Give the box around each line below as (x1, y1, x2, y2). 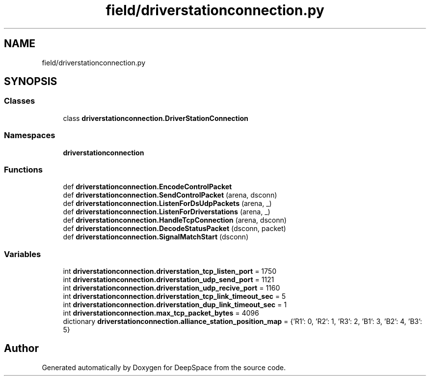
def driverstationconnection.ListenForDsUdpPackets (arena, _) (63, 199, 272, 208)
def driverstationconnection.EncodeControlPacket (63, 182, 232, 191)
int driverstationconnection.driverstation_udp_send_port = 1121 (63, 275, 274, 284)
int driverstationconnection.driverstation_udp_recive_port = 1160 (63, 284, 280, 292)
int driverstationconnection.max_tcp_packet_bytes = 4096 (63, 309, 259, 318)
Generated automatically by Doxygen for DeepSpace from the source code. (42, 363, 286, 372)
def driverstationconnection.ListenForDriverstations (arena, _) (63, 207, 270, 216)
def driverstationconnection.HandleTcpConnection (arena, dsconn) (63, 216, 287, 225)
